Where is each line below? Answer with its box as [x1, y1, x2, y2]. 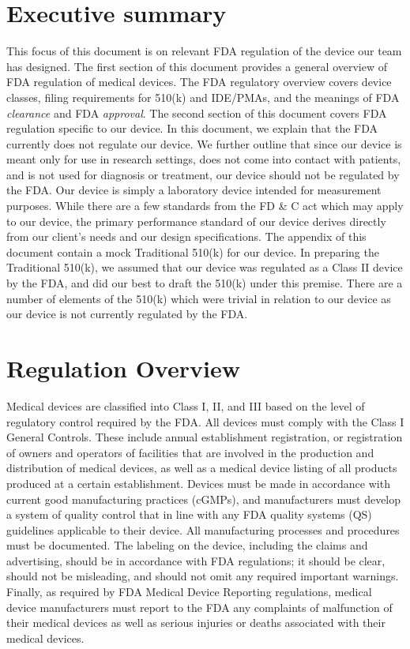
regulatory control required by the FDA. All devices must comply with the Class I [6, 413, 404, 430]
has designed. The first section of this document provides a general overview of [6, 58, 388, 74]
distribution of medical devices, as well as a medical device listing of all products [6, 460, 397, 476]
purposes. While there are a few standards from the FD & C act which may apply [6, 197, 404, 214]
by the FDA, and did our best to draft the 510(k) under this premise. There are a [6, 275, 403, 291]
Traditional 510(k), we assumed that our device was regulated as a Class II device [6, 259, 403, 276]
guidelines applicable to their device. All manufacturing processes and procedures [6, 521, 400, 538]
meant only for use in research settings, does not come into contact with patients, [6, 151, 401, 167]
